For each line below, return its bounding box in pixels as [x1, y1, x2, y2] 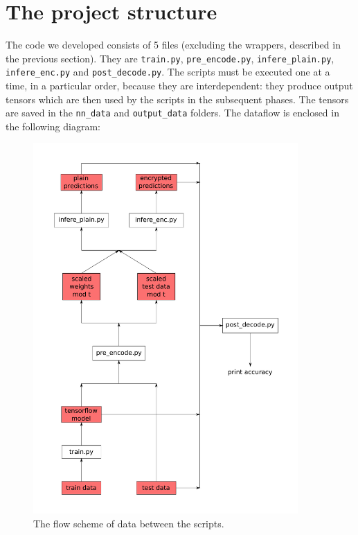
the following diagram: [6, 119, 100, 133]
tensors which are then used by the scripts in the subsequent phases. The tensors [6, 91, 349, 106]
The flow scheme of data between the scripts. [33, 516, 224, 530]
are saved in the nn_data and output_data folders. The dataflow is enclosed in [6, 105, 339, 120]
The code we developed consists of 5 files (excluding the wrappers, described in [6, 37, 341, 52]
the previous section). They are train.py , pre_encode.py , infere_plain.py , [6, 51, 334, 65]
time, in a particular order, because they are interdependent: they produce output [6, 78, 353, 93]
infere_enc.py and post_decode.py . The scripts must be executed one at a [6, 64, 330, 79]
